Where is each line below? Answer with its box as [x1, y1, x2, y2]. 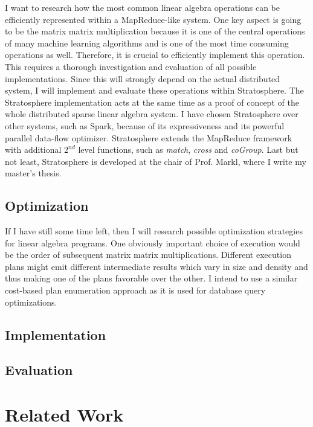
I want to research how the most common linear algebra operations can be [5, 1, 280, 13]
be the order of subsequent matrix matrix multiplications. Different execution [5, 248, 291, 261]
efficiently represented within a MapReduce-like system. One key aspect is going [5, 13, 302, 25]
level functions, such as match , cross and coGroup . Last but [78, 143, 298, 156]
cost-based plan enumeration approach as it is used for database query [5, 284, 266, 297]
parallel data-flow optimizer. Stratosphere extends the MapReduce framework [5, 131, 292, 144]
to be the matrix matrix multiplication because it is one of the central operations [5, 25, 305, 37]
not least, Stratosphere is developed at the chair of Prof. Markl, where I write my [5, 155, 306, 167]
